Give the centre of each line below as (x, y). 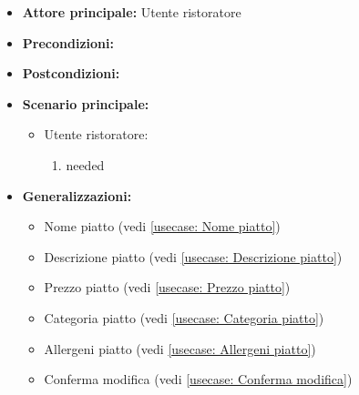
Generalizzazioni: (77, 195)
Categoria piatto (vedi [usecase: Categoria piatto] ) (184, 317)
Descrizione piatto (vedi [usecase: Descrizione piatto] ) (193, 256)
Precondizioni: (68, 42)
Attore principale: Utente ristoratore (132, 12)
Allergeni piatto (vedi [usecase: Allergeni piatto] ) (180, 348)
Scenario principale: (86, 103)
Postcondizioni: (71, 73)
